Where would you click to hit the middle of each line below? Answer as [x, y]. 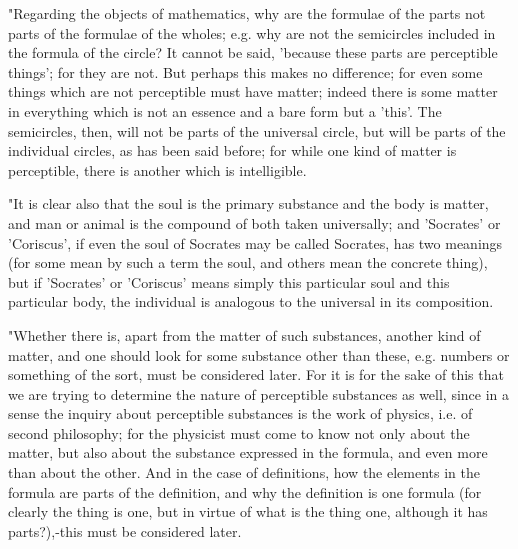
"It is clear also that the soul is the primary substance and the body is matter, [248, 203]
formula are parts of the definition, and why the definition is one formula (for [245, 491]
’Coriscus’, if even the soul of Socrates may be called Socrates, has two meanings [255, 242]
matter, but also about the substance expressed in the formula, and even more [248, 452]
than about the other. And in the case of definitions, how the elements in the [244, 472]
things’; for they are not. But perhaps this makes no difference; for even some [245, 71]
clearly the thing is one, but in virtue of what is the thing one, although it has [248, 511]
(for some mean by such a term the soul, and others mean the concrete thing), [248, 262]
